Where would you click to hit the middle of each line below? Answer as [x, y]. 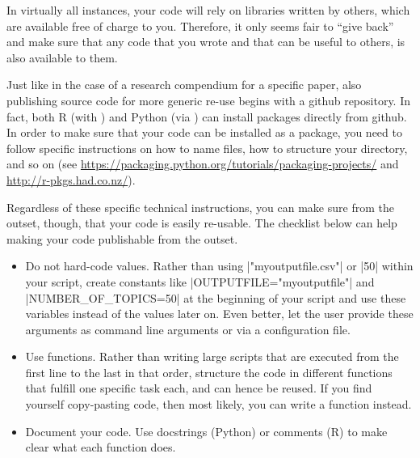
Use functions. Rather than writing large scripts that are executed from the [212, 356]
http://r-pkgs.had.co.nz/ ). [71, 179]
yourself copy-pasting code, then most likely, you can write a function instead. [218, 404]
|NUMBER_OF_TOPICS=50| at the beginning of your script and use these [216, 297]
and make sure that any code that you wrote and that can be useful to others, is [206, 42]
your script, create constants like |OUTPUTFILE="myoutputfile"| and [200, 281]
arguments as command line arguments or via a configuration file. [188, 329]
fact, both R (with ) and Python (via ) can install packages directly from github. [207, 116]
